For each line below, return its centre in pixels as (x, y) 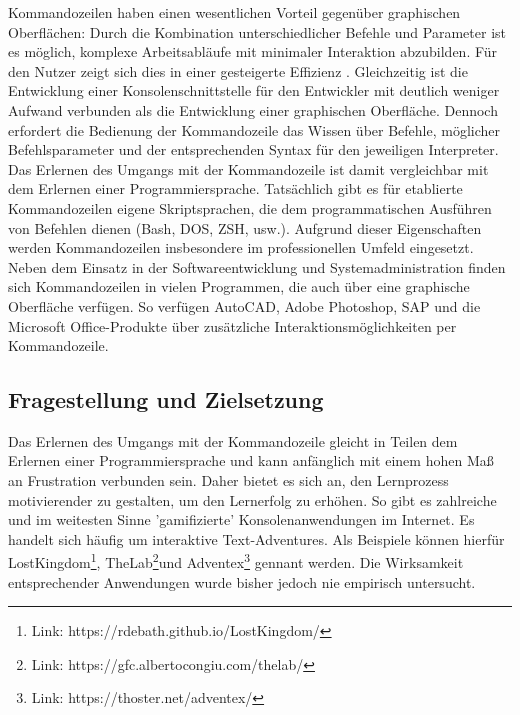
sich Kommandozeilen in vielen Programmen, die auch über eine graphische (239, 286)
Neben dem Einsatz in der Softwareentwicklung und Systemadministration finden (257, 266)
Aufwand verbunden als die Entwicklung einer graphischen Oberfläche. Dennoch (253, 109)
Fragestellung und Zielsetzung (166, 399)
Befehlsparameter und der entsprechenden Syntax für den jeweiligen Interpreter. (253, 149)
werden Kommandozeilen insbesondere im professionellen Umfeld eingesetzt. (241, 247)
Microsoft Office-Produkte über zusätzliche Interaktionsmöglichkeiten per (232, 325)
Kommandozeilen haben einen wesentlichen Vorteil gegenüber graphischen (234, 12)
